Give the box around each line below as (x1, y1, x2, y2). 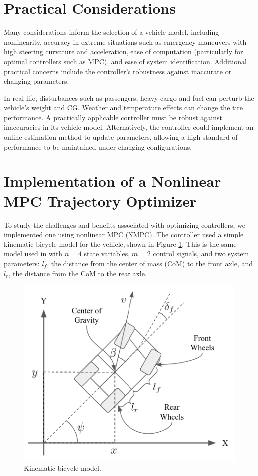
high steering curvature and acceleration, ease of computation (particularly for (4, 46, 243, 57)
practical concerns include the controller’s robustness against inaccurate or (4, 66, 232, 76)
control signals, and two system (153, 248, 249, 259)
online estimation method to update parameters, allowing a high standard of (4, 132, 238, 142)
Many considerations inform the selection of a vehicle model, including (4, 27, 219, 37)
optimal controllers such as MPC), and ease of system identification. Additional (4, 56, 247, 66)
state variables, (84, 248, 130, 259)
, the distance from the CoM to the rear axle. (8, 268, 147, 278)
